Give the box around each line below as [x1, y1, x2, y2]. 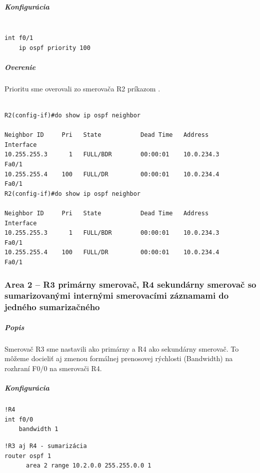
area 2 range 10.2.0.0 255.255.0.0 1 [25, 462, 151, 470]
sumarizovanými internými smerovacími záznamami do [4, 289, 229, 302]
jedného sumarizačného [4, 301, 100, 313]
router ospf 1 [4, 452, 51, 460]
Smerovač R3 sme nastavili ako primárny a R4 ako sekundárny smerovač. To [4, 343, 239, 354]
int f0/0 [4, 416, 33, 423]
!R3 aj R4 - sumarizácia [4, 442, 87, 450]
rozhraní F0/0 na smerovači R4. [4, 363, 102, 374]
